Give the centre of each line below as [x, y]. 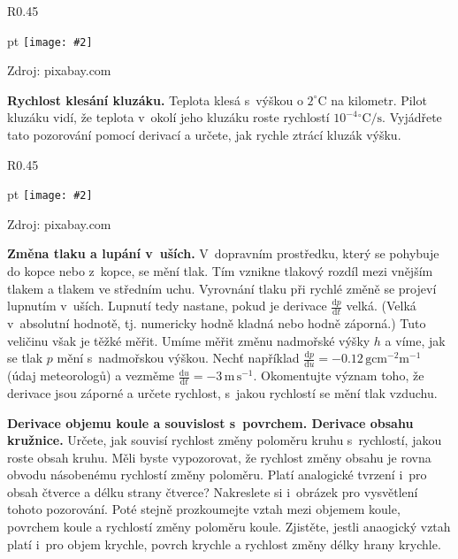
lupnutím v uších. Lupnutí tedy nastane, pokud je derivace [167, 306]
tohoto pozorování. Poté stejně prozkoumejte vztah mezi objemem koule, [204, 509]
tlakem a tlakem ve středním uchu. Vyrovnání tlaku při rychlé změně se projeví [222, 288]
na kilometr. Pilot [379, 100]
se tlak [25, 358]
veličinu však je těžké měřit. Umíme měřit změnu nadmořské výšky [189, 340]
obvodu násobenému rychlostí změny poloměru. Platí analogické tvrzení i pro [217, 475]
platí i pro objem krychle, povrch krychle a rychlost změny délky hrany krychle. [224, 544]
